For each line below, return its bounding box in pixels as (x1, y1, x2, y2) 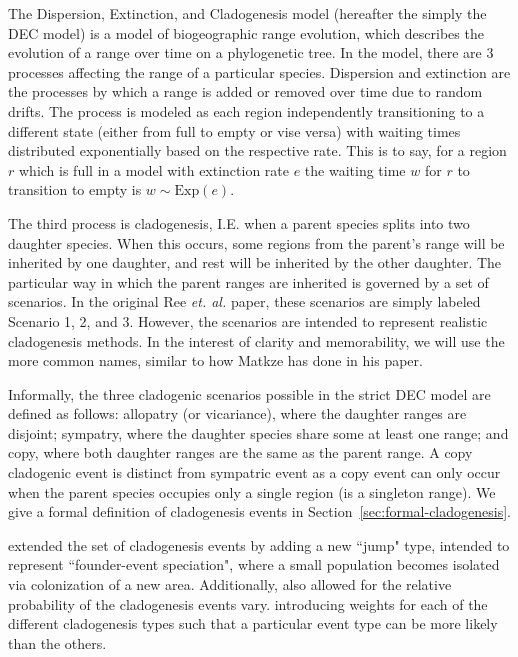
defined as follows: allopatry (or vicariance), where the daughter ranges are (8, 403, 467, 424)
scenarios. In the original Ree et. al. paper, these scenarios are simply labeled (8, 291, 481, 312)
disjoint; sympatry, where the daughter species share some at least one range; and (8, 422, 509, 443)
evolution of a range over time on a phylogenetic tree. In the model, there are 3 (8, 42, 494, 63)
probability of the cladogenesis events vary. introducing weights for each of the (8, 593, 488, 614)
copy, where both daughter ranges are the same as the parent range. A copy (8, 442, 473, 463)
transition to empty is (8, 179, 142, 200)
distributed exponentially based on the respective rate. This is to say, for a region (8, 140, 507, 161)
